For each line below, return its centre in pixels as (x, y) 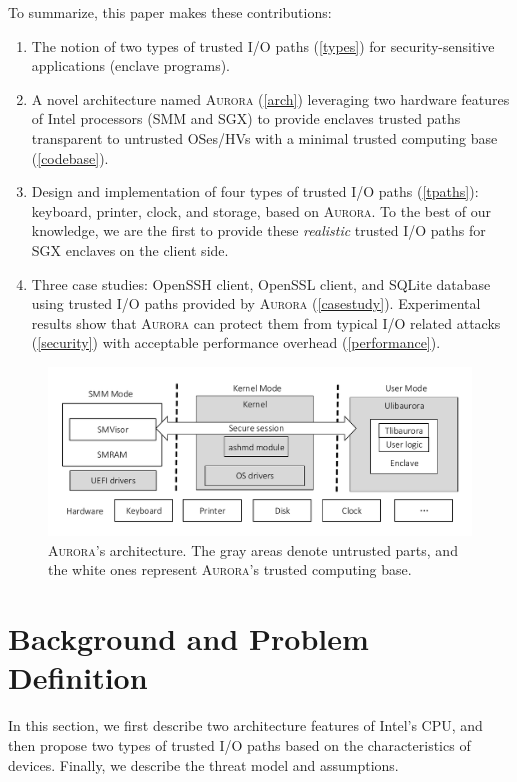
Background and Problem (188, 638)
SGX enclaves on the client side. (130, 249)
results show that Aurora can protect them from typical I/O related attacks (266, 322)
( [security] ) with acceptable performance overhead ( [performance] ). (236, 342)
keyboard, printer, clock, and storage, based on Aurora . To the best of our (261, 210)
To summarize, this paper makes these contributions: (170, 12)
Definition (78, 677)
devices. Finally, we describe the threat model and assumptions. (203, 764)
